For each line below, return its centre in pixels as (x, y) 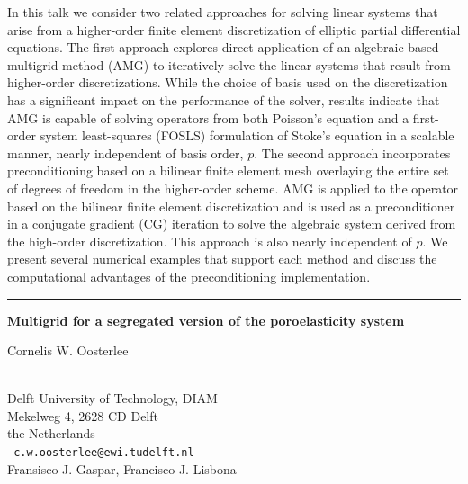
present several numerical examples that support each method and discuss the (222, 259)
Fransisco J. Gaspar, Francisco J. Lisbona (122, 468)
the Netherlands (51, 433)
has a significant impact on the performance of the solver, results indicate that (224, 99)
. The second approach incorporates (352, 152)
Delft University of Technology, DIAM (112, 398)
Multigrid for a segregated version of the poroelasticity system (206, 320)
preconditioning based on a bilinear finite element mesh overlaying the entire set (228, 170)
